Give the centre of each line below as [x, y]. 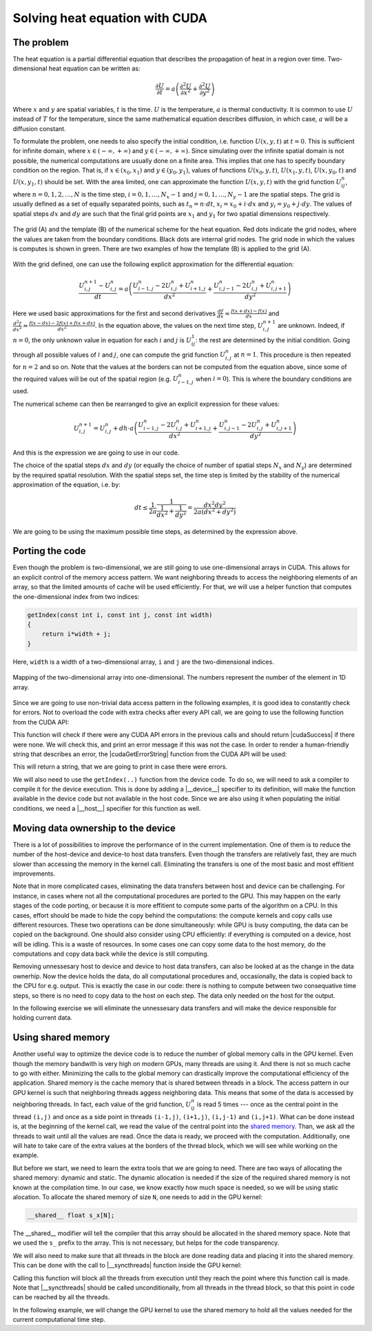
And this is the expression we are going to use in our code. [96, 453]
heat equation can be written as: [94, 68]
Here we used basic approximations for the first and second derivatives [114, 313]
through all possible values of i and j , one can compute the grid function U [119, 355]
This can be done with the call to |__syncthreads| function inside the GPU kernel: [127, 1265]
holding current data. [42, 1018]
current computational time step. [59, 1320]
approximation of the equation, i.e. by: [66, 484]
